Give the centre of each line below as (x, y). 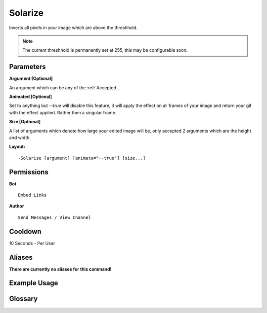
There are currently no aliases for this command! (60, 269)
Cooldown (25, 231)
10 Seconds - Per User (32, 243)
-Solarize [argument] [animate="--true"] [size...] (82, 158)
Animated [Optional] (30, 97)
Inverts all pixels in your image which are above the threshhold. (73, 28)
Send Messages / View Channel (55, 217)
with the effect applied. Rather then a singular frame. (63, 112)
